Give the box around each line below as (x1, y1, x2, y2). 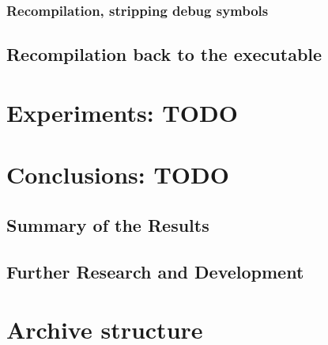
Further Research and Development (6, 259, 304, 283)
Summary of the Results (6, 212, 209, 237)
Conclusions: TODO (6, 158, 229, 191)
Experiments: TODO (6, 96, 238, 128)
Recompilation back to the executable (6, 42, 322, 66)
